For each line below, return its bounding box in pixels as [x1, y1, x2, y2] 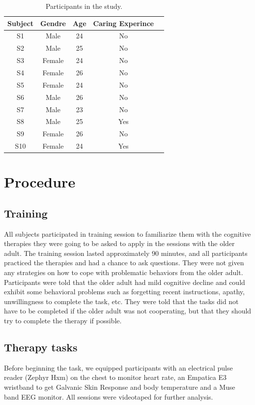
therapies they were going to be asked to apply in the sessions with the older [4, 238, 235, 249]
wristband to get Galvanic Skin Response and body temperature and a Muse [4, 382, 235, 392]
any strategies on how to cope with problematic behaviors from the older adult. [4, 267, 243, 278]
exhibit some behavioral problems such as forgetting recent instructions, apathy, [4, 286, 245, 297]
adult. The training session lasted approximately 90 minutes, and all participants [4, 248, 248, 258]
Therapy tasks [4, 340, 78, 355]
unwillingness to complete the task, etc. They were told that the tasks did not [4, 296, 239, 306]
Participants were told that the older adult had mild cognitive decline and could [4, 277, 245, 287]
